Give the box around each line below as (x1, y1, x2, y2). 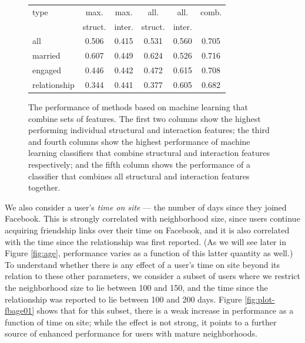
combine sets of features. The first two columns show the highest (28, 112, 261, 124)
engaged (32, 64, 61, 76)
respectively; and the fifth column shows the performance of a (28, 158, 250, 171)
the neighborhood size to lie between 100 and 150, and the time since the (5, 281, 268, 293)
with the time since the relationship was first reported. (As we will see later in (5, 235, 286, 247)
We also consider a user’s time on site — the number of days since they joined (5, 201, 287, 213)
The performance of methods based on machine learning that (28, 101, 248, 113)
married (32, 49, 61, 62)
